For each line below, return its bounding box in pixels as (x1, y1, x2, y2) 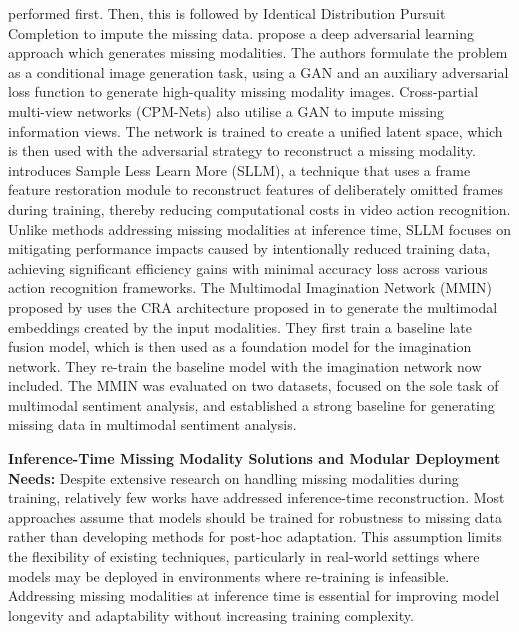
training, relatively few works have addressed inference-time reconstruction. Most (8, 487, 505, 508)
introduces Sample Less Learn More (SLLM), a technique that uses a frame (8, 159, 471, 180)
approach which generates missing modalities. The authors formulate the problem (8, 42, 508, 63)
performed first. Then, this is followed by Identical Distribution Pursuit (8, 3, 446, 23)
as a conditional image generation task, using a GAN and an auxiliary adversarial (8, 61, 509, 82)
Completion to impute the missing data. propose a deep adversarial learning (8, 22, 474, 43)
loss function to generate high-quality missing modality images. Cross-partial (8, 81, 479, 102)
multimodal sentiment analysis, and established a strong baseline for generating (8, 394, 495, 415)
